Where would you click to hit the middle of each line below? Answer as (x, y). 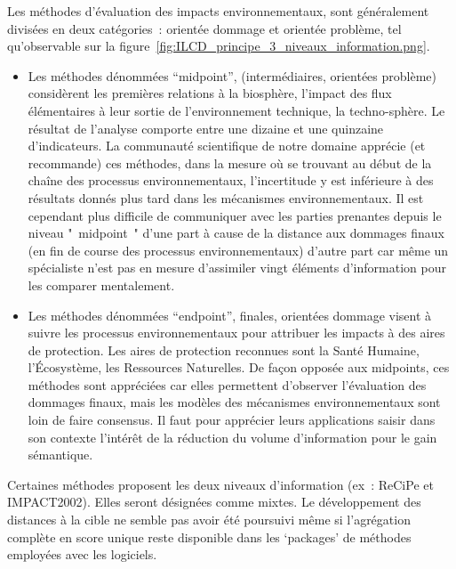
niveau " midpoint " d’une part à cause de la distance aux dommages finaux (236, 233)
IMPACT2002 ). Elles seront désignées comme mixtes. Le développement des (214, 502)
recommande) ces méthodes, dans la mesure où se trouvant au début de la (230, 163)
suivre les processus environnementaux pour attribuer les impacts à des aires (236, 333)
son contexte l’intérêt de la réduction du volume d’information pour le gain (232, 437)
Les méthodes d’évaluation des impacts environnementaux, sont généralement (218, 11)
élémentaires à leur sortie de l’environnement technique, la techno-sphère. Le (236, 110)
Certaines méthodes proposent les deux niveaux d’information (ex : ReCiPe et (220, 484)
